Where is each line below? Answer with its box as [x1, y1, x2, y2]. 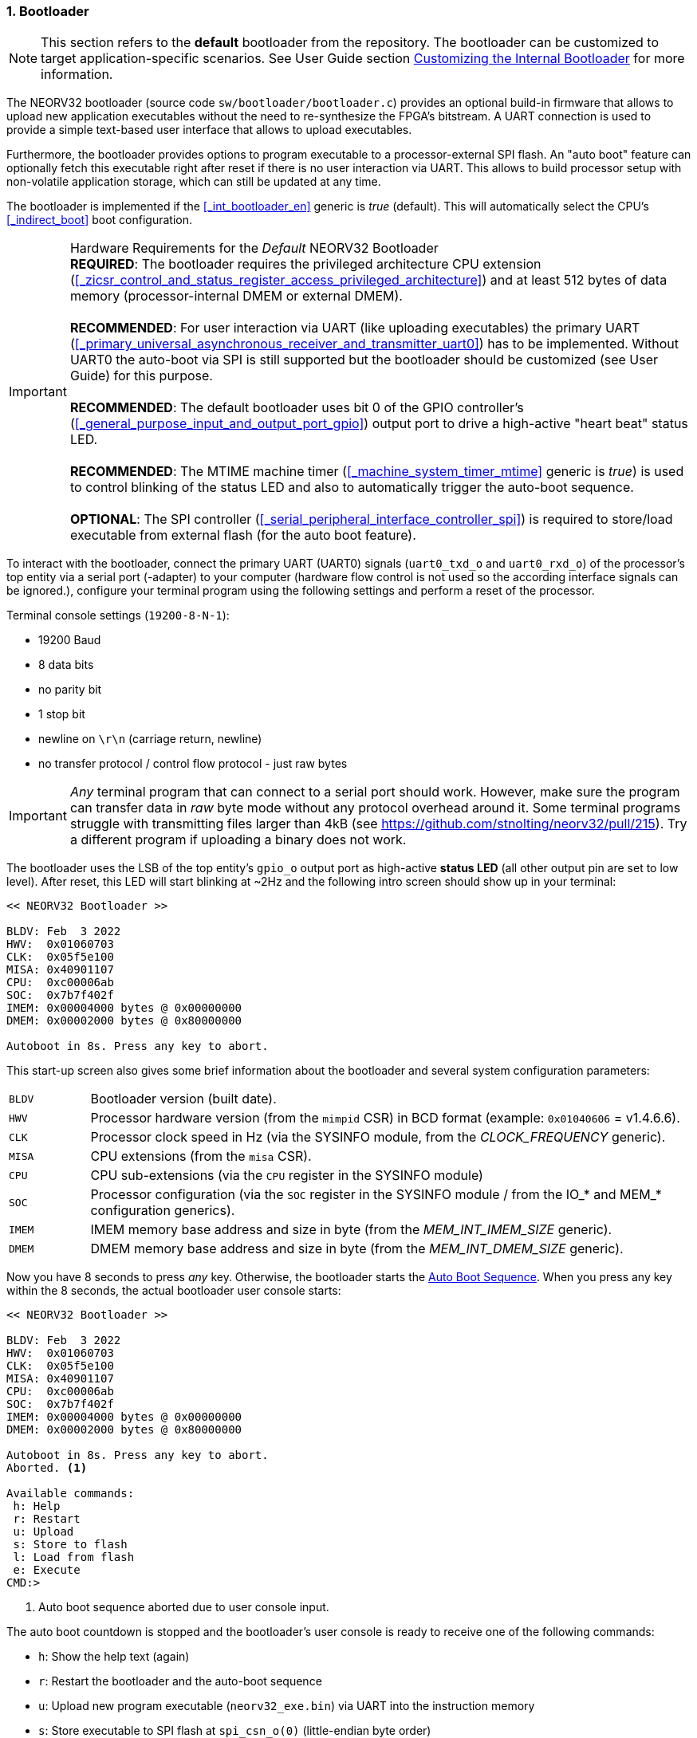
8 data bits [38, 658, 94, 672]
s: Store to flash [13, 1538, 128, 1551]
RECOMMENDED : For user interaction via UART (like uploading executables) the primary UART [69, 320, 640, 336]
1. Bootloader [6, 3, 89, 19]
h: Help [13, 1500, 61, 1513]
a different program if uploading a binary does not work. [69, 832, 407, 848]
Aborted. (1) [6, 1461, 88, 1475]
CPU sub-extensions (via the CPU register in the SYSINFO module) [90, 1167, 483, 1184]
